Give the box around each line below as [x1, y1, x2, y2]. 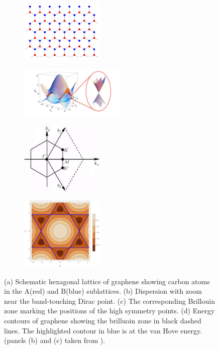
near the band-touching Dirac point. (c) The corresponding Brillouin [4, 295, 215, 306]
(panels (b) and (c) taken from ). [4, 335, 105, 345]
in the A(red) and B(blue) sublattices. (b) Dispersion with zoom [4, 286, 202, 296]
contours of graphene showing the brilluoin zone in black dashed [4, 315, 201, 325]
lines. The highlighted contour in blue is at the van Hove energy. [4, 325, 202, 335]
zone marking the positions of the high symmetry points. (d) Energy [4, 305, 215, 316]
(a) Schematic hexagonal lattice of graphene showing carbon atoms [4, 276, 210, 286]
